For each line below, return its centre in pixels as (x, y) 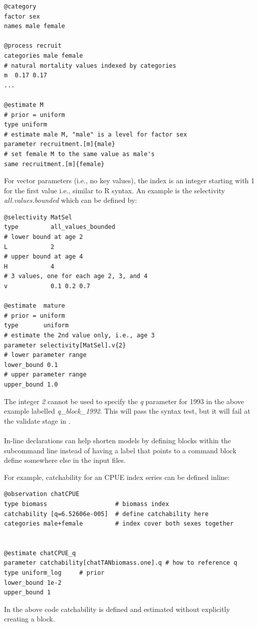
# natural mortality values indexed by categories (90, 66)
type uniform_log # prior (54, 573)
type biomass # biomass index (87, 504)
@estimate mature (35, 306)
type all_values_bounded (60, 227)
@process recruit (33, 46)
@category (20, 7)
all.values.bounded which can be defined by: (71, 200)
